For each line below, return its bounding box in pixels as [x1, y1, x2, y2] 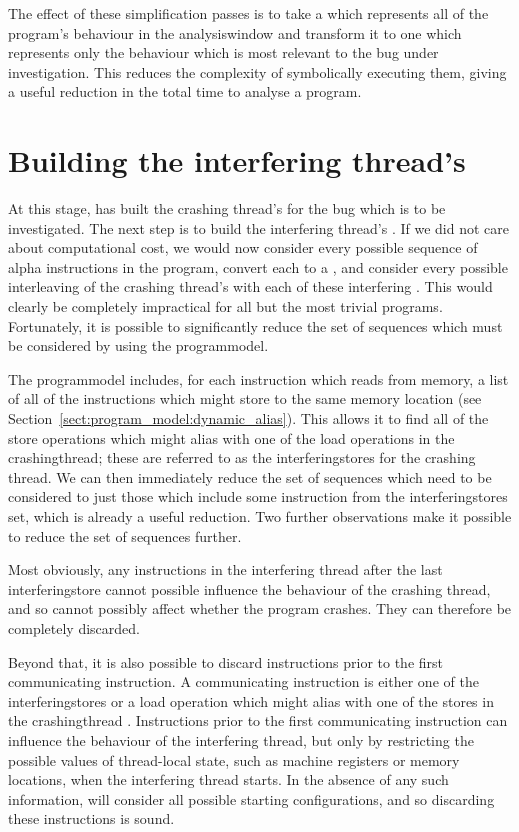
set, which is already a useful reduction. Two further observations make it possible [8, 506, 512, 526]
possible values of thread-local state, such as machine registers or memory [8, 749, 460, 770]
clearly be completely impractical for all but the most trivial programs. [8, 296, 443, 317]
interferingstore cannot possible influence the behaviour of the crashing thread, [8, 578, 491, 599]
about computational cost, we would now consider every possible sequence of [8, 237, 478, 258]
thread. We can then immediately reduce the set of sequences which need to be [8, 466, 492, 487]
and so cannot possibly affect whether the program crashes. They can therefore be [8, 598, 512, 619]
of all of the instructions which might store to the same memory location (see [8, 388, 482, 409]
